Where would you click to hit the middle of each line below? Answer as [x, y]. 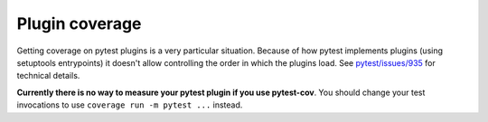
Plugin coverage [79, 23]
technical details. [48, 76]
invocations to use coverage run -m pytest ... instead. [130, 105]
